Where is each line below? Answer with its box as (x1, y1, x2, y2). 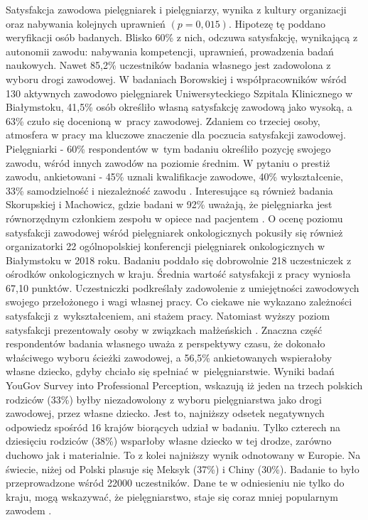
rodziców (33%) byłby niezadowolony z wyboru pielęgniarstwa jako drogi (6, 391, 322, 406)
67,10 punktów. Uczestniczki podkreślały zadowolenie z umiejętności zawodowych (6, 280, 359, 295)
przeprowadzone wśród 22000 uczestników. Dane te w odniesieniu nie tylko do (6, 475, 345, 490)
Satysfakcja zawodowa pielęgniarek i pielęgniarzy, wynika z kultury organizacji (6, 2, 347, 16)
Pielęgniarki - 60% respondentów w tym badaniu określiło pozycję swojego (6, 141, 331, 156)
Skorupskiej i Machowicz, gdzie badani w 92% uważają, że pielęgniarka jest (6, 197, 332, 212)
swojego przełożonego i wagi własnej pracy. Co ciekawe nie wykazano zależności (6, 294, 352, 309)
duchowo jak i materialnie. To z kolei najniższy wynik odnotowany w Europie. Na (6, 448, 361, 462)
